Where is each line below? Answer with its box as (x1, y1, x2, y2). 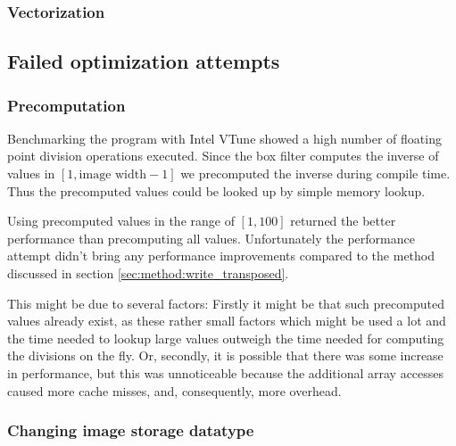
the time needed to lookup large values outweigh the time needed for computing (7, 328, 444, 347)
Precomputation (7, 94, 126, 116)
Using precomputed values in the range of (7, 211, 235, 230)
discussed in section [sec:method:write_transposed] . (7, 264, 289, 282)
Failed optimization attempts (7, 47, 280, 75)
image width (79, 169, 147, 182)
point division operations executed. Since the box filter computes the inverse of (7, 146, 439, 165)
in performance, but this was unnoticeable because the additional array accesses (7, 363, 444, 382)
